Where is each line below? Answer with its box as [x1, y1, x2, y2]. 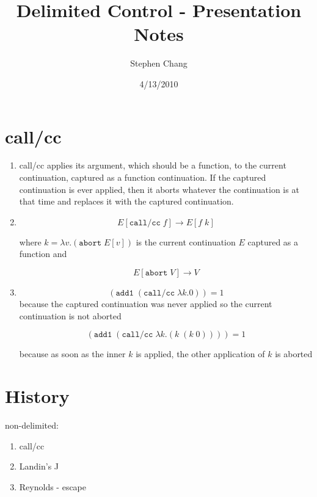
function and [19, 247, 67, 260]
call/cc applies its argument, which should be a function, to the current [19, 159, 286, 172]
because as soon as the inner [19, 347, 126, 360]
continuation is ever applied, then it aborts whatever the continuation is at [19, 183, 299, 195]
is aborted [275, 347, 313, 360]
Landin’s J [19, 460, 59, 473]
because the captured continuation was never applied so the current [19, 297, 272, 310]
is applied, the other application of [136, 347, 265, 360]
